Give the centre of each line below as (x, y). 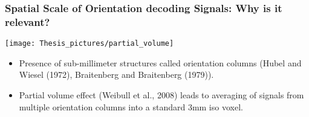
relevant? (28, 21)
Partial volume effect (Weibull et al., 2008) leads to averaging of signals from (161, 94)
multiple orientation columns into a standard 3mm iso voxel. (131, 106)
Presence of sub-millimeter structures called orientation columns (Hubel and (160, 62)
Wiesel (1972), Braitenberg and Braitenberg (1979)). (116, 74)
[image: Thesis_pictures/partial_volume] (89, 44)
